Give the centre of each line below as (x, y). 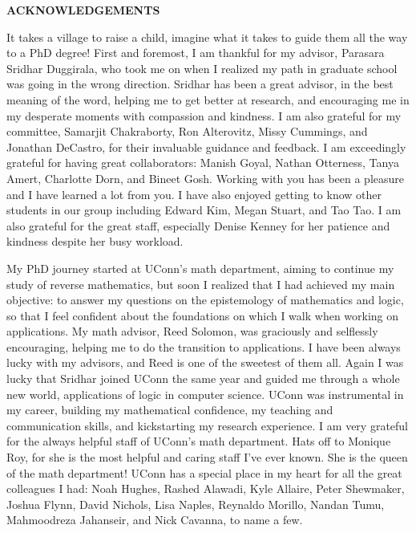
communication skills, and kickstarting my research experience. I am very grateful (208, 425)
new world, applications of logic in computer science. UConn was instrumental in (205, 394)
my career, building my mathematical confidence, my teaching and (170, 410)
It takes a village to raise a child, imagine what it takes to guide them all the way (207, 37)
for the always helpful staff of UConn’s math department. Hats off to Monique (199, 441)
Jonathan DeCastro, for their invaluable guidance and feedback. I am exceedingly (206, 146)
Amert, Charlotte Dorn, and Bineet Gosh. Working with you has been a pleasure (205, 178)
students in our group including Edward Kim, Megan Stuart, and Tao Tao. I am (204, 210)
